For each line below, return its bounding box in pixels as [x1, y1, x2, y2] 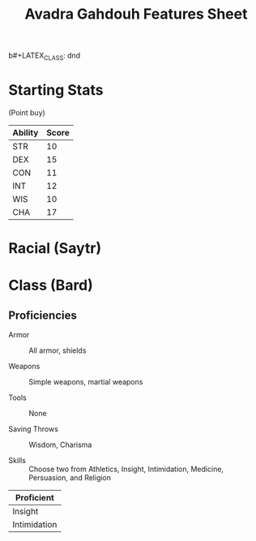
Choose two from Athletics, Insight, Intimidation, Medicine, [28, 464, 224, 474]
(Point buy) [8, 107, 46, 118]
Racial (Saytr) [8, 239, 102, 258]
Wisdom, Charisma [28, 440, 92, 450]
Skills [8, 456, 27, 466]
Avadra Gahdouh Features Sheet [24, 5, 248, 24]
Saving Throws [8, 424, 59, 434]
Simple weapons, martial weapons [28, 377, 143, 387]
